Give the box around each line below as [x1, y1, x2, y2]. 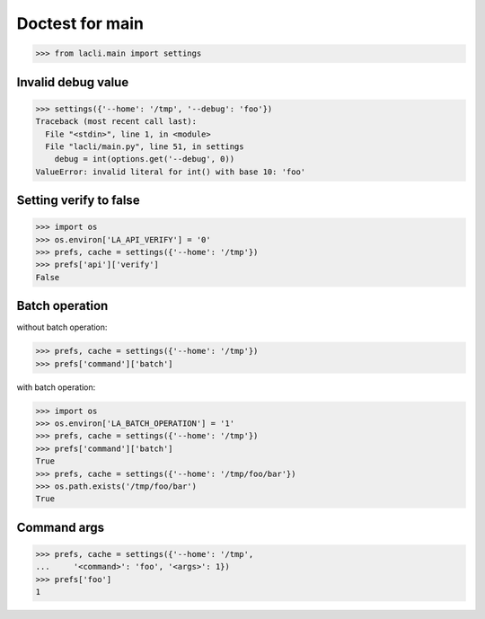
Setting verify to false [16, 193, 140, 208]
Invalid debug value [16, 75, 129, 90]
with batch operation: [16, 382, 96, 393]
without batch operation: [16, 322, 108, 332]
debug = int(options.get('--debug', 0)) [54, 154, 235, 164]
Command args [16, 519, 105, 535]
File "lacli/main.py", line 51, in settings [45, 141, 244, 152]
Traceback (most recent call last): [35, 117, 198, 127]
